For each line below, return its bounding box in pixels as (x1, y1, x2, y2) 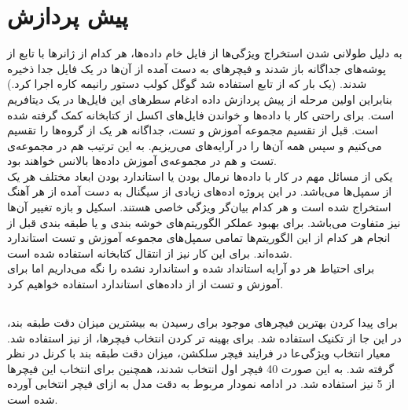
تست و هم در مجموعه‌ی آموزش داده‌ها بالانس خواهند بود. (7, 152, 277, 169)
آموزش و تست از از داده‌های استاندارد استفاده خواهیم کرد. (7, 276, 284, 292)
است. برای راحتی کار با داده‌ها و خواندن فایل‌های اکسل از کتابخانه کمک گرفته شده (7, 106, 395, 123)
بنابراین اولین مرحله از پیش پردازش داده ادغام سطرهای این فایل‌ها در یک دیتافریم (7, 90, 392, 107)
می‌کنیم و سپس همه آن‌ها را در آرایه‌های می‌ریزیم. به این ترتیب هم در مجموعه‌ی (7, 137, 382, 153)
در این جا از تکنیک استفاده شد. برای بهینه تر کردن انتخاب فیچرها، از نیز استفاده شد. (7, 329, 402, 346)
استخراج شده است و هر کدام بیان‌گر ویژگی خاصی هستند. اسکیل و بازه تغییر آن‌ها (7, 199, 391, 215)
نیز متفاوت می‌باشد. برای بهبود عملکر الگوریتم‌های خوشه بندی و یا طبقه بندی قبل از (7, 214, 401, 230)
